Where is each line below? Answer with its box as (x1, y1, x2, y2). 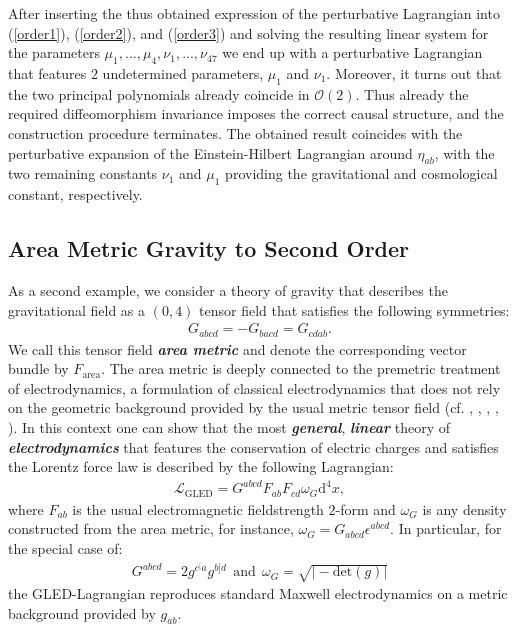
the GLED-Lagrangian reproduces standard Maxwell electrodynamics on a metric (8, 582, 508, 603)
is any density (422, 498, 507, 519)
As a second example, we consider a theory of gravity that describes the (8, 279, 448, 300)
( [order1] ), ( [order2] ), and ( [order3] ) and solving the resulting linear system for (8, 22, 489, 43)
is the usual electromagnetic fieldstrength (72, 498, 324, 519)
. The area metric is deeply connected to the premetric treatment (101, 358, 501, 379)
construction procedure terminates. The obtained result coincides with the (8, 122, 463, 143)
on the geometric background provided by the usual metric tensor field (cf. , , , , (8, 397, 499, 418)
